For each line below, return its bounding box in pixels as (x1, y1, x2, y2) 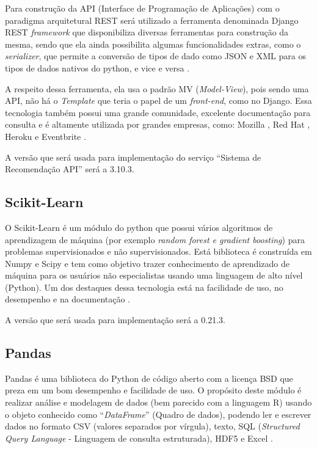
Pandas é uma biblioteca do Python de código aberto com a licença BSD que (5, 371, 293, 384)
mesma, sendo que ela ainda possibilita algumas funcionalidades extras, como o (5, 37, 301, 50)
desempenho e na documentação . (5, 293, 131, 305)
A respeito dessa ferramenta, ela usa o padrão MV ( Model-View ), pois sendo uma (5, 82, 309, 95)
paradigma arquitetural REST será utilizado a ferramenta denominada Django (5, 13, 299, 26)
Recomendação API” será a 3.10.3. (5, 162, 134, 175)
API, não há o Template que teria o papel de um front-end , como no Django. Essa (5, 94, 312, 107)
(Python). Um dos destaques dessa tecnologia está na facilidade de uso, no (5, 280, 283, 293)
